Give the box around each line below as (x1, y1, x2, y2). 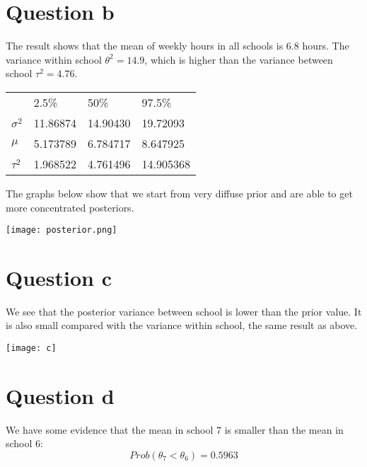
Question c (6, 263, 112, 292)
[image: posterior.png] (6, 225, 117, 236)
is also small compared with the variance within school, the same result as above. (6, 318, 358, 333)
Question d (6, 381, 115, 410)
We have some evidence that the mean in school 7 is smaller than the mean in (6, 422, 344, 437)
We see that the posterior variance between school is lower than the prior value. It (6, 304, 362, 318)
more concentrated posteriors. (6, 200, 134, 214)
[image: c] (6, 343, 57, 354)
